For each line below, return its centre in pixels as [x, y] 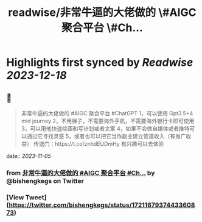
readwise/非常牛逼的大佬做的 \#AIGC [102, 13]
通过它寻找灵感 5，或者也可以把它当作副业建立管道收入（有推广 [106, 136]
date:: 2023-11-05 [29, 156]
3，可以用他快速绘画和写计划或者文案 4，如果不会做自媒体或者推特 [105, 128]
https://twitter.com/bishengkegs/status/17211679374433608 [102, 205]
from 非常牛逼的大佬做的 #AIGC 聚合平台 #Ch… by [81, 173]
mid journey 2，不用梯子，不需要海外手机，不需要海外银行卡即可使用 [108, 121]
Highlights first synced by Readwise [100, 63]
